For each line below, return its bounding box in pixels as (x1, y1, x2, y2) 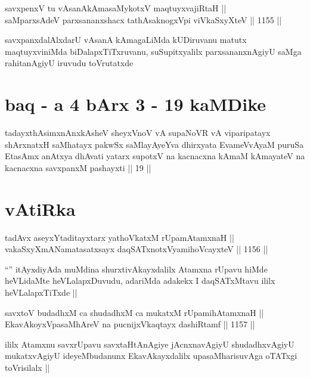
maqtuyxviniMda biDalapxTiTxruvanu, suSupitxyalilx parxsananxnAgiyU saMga (5, 45, 302, 57)
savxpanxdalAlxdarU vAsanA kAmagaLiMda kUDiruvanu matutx (5, 33, 247, 46)
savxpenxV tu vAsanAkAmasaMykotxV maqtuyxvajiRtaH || (5, 2, 227, 14)
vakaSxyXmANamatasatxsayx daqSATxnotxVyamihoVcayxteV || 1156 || (5, 243, 268, 255)
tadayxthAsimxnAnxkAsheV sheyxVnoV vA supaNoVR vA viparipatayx (5, 126, 271, 139)
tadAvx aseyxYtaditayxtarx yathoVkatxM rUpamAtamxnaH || (5, 231, 234, 243)
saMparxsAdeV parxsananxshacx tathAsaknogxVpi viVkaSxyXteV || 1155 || (5, 13, 282, 26)
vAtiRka (5, 196, 76, 221)
